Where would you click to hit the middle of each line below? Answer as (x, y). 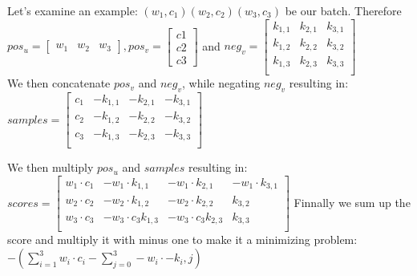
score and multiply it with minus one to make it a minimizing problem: (182, 239)
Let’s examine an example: (73, 10)
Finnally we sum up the (352, 202)
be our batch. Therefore (343, 10)
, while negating (221, 83)
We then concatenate (59, 83)
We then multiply (51, 167)
